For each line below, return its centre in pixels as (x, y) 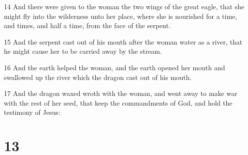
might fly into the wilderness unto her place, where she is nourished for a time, (121, 16)
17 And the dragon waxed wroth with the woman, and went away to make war (121, 93)
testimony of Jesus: (32, 112)
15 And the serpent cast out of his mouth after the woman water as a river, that (123, 41)
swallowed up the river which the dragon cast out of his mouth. (98, 77)
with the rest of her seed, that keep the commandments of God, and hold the (118, 102)
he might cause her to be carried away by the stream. (83, 51)
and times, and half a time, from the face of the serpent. (87, 25)
